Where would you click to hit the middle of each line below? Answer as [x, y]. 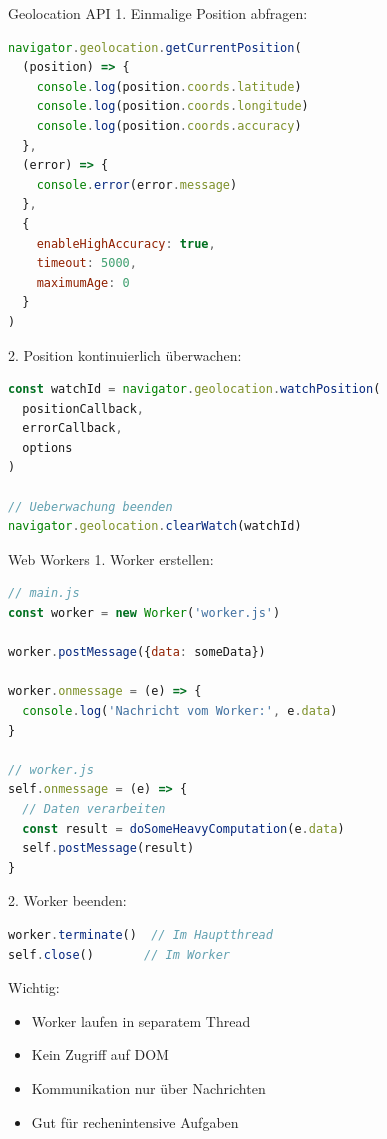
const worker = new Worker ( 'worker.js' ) [144, 613]
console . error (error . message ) [137, 184]
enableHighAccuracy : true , [126, 243]
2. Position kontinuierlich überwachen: [125, 354]
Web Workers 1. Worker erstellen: [111, 558]
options [47, 447]
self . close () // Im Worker [119, 954]
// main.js [44, 593]
